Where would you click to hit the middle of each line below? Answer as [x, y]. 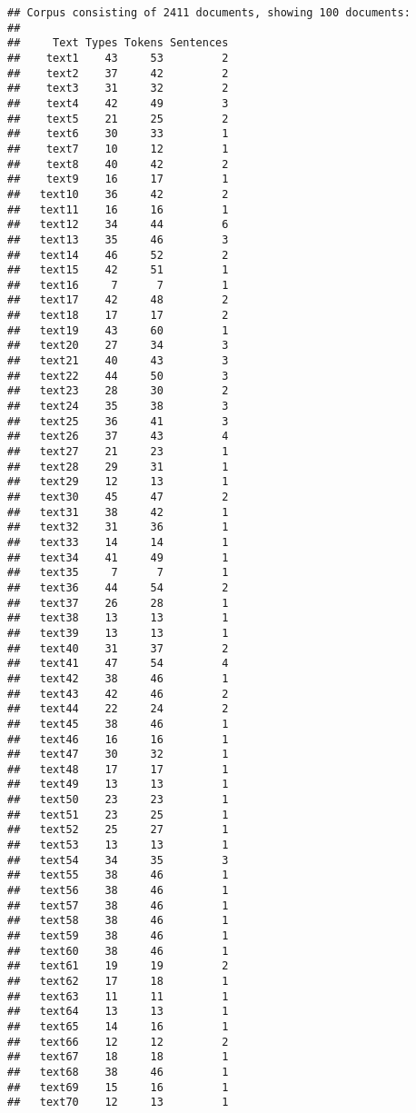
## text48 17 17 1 [118, 769]
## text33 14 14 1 [118, 542]
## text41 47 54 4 [118, 664]
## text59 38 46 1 [118, 936]
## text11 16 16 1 [118, 209]
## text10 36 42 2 [118, 194]
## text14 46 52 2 [118, 255]
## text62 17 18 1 [118, 981]
